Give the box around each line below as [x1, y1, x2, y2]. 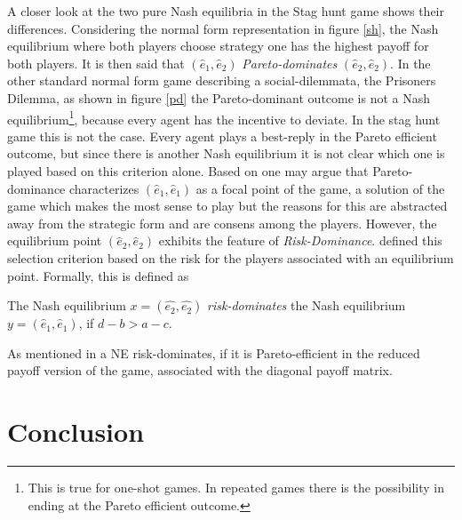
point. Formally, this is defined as [7, 266, 189, 284]
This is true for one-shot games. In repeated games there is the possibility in [28, 478, 444, 497]
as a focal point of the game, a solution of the [195, 179, 445, 197]
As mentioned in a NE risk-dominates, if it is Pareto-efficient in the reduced [7, 343, 420, 362]
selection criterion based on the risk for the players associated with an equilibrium [7, 248, 454, 267]
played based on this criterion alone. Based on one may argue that [7, 162, 369, 180]
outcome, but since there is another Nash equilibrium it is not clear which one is [7, 144, 445, 163]
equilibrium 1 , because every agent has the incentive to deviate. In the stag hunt [7, 107, 441, 128]
